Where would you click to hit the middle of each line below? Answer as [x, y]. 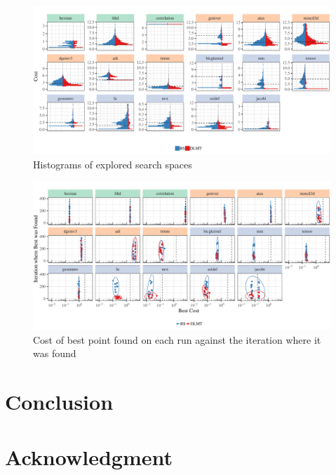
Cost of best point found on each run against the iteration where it [177, 339]
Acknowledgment [89, 456]
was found [55, 353]
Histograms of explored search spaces [113, 164]
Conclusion [59, 402]
